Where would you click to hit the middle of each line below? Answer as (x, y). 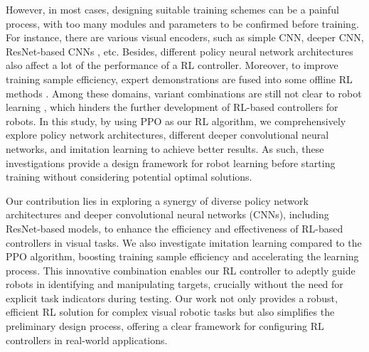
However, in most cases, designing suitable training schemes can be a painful (172, 9)
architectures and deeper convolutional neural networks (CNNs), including (167, 214)
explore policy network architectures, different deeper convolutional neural (167, 135)
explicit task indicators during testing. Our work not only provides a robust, (172, 298)
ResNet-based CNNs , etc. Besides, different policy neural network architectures (180, 51)
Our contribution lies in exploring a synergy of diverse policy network (157, 200)
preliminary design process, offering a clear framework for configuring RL (165, 326)
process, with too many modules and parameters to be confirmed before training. (182, 23)
